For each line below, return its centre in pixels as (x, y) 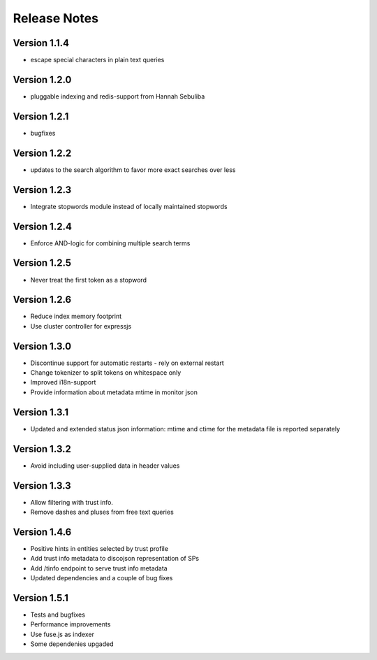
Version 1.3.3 (42, 486)
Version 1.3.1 (41, 412)
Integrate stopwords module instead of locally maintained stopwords (129, 206)
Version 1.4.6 (42, 532)
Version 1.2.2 (42, 153)
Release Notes (56, 18)
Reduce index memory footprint (76, 316)
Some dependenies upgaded (72, 644)
